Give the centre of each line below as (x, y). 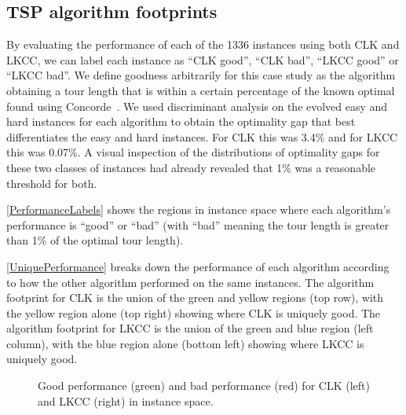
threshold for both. (52, 183)
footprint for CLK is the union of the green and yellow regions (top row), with (195, 297)
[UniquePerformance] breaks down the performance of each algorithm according (198, 266)
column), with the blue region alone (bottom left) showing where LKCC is (185, 343)
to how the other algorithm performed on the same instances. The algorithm (190, 282)
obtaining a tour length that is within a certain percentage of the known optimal (201, 90)
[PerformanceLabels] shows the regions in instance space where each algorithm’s (199, 209)
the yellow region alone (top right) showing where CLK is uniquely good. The (194, 312)
